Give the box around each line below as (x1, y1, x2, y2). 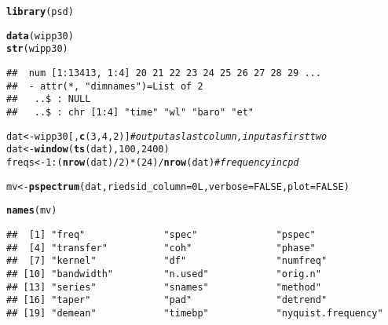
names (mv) (6, 205, 57, 217)
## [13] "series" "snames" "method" (6, 281, 321, 293)
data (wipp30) (6, 30, 74, 42)
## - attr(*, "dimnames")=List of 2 (6, 80, 203, 92)
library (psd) (6, 6, 74, 17)
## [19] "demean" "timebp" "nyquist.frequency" (6, 307, 383, 319)
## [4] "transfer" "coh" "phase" (6, 242, 316, 254)
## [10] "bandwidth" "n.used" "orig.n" (6, 268, 321, 279)
